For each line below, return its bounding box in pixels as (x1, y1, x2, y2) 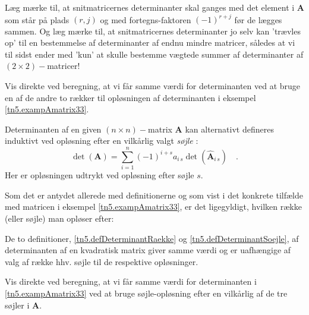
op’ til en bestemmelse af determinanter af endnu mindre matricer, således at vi (5, 36, 295, 49)
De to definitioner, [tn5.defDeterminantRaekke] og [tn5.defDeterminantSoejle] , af (5, 232, 299, 244)
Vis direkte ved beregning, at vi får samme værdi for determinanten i (5, 275, 257, 288)
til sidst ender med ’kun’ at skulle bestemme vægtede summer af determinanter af (5, 48, 304, 60)
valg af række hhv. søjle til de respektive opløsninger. (5, 255, 198, 267)
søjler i (5, 298, 30, 311)
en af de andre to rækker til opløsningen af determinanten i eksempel (5, 91, 256, 103)
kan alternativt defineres (185, 122, 274, 135)
